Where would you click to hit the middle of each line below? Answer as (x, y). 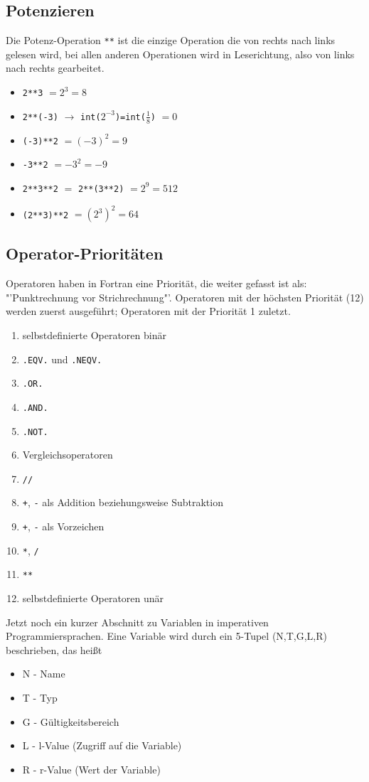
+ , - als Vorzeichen (63, 526)
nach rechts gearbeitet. (55, 68)
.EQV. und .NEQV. (62, 359)
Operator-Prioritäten (85, 253)
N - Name (44, 674)
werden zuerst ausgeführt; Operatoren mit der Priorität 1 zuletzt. (148, 311)
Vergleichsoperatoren (68, 455)
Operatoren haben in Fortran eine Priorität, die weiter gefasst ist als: (156, 283)
